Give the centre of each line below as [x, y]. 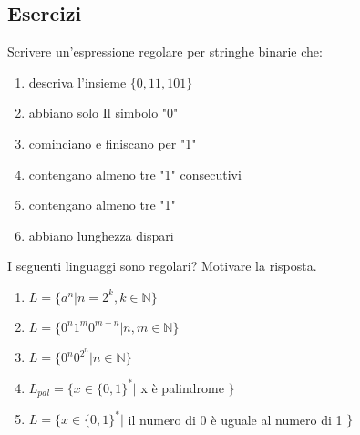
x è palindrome [182, 387]
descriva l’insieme [77, 82]
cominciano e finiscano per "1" [113, 143]
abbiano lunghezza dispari [101, 235]
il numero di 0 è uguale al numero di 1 [235, 419]
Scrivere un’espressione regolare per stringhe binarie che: [165, 52]
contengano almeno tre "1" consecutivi [135, 174]
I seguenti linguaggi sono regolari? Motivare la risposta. [162, 266]
